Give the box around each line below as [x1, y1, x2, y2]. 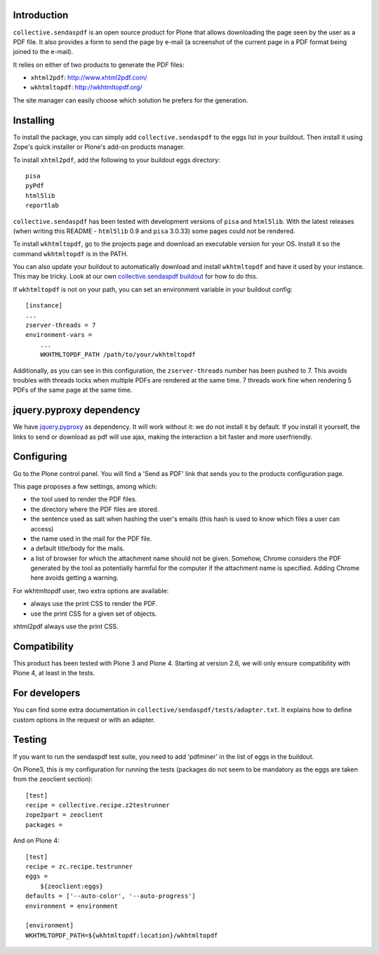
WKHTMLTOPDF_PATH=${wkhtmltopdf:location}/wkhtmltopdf [25, 931, 218, 939]
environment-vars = [25, 331, 93, 339]
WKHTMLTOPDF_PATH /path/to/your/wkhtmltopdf [39, 351, 196, 359]
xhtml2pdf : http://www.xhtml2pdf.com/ [30, 74, 147, 82]
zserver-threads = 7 [25, 322, 96, 329]
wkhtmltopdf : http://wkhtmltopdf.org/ [30, 83, 143, 91]
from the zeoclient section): [13, 775, 93, 783]
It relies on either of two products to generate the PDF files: [13, 60, 185, 69]
